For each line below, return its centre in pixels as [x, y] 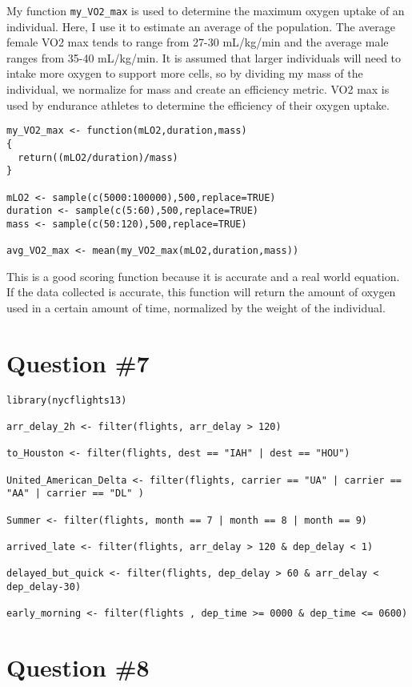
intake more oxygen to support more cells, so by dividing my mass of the [185, 73]
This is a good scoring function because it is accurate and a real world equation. [203, 276]
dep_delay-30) [44, 587]
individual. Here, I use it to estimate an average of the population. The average [201, 26]
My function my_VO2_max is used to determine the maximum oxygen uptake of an [206, 10]
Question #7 [78, 362]
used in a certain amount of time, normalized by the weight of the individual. [196, 307]
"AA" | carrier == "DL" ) [75, 494]
